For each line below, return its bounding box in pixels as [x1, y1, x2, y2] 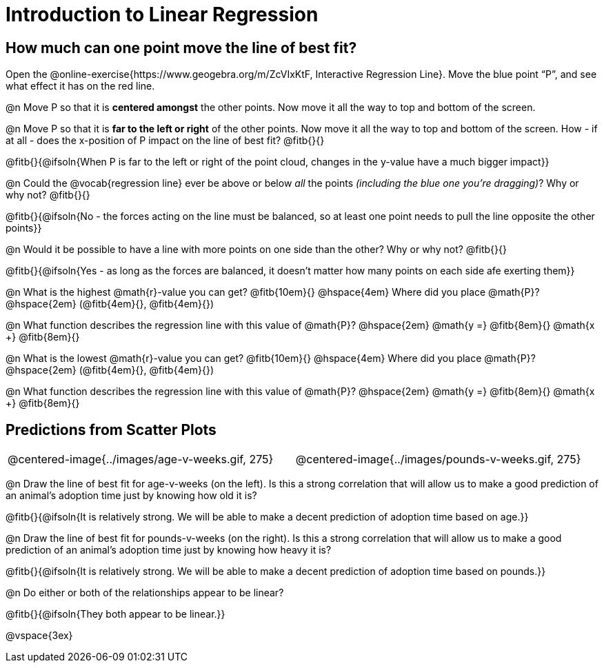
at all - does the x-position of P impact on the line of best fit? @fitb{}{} [6, 134, 325, 147]
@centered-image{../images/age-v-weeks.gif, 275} [8, 452, 274, 467]
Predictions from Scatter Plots [6, 421, 217, 438]
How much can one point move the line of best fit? [6, 39, 357, 57]
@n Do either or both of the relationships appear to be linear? [6, 587, 284, 599]
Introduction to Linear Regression [6, 3, 319, 26]
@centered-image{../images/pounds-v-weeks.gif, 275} [295, 452, 581, 467]
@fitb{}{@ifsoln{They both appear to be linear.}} [6, 608, 225, 620]
